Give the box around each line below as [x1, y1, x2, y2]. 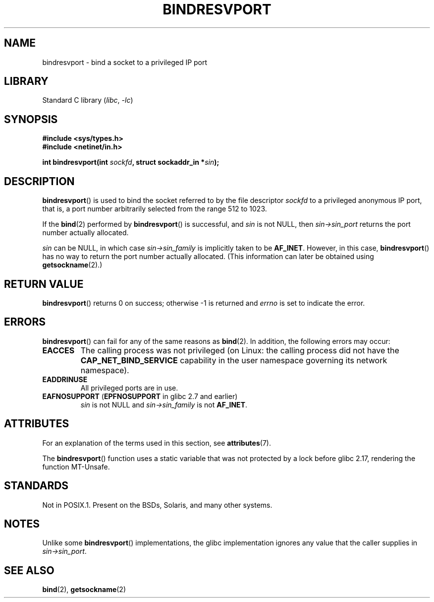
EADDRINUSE [42, 375, 88, 384]
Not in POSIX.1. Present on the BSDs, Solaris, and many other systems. [42, 500, 272, 509]
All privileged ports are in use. [80, 383, 178, 392]
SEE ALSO [4, 564, 54, 577]
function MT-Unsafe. [42, 462, 110, 471]
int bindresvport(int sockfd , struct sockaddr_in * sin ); [42, 158, 219, 167]
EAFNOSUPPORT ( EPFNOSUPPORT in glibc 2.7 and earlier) [42, 392, 238, 401]
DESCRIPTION [4, 175, 75, 188]
